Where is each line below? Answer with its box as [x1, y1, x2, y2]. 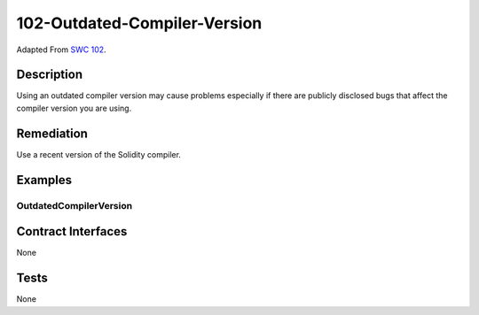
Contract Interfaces [16, 224, 128, 239]
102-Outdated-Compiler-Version [16, 13, 263, 33]
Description [16, 67, 83, 82]
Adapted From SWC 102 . [16, 44, 106, 55]
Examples [16, 173, 73, 188]
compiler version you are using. [16, 103, 132, 113]
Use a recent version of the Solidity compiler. [16, 149, 182, 159]
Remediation [16, 126, 89, 141]
